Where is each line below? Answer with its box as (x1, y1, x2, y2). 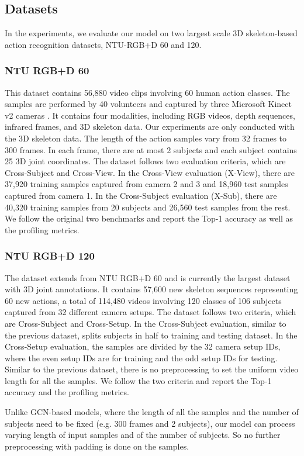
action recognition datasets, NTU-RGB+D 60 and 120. (5, 38, 202, 50)
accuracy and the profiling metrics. (5, 386, 129, 398)
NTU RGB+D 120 (5, 248, 95, 263)
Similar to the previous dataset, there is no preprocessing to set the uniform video (5, 363, 299, 375)
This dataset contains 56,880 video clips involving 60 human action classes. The (5, 86, 290, 98)
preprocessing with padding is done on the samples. (5, 440, 189, 452)
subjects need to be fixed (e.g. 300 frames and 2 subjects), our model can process (5, 417, 295, 429)
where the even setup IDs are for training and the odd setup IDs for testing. (5, 351, 278, 364)
